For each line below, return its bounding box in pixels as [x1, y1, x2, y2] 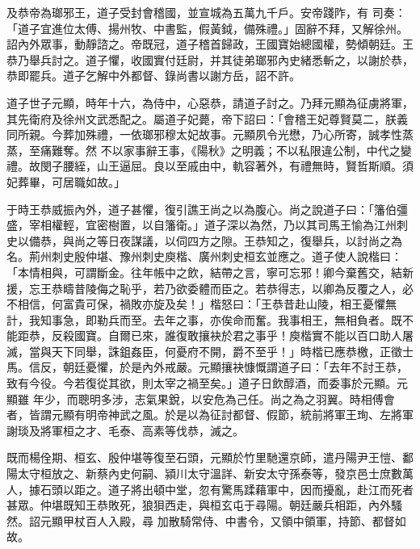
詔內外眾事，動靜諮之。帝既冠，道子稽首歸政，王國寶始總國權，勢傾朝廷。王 [6, 36, 414, 52]
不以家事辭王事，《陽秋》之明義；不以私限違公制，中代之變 [100, 141, 412, 158]
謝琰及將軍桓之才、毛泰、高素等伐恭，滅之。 [6, 421, 244, 438]
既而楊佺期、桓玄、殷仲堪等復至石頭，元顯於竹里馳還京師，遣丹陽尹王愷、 [6, 449, 402, 466]
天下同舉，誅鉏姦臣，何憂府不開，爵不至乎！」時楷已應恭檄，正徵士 [51, 342, 414, 359]
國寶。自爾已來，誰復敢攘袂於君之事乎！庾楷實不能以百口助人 [73, 327, 402, 344]
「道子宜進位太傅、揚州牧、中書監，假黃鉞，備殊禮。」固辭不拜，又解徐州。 [6, 19, 408, 36]
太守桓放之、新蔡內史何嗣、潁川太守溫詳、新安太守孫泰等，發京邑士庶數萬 [17, 465, 414, 482]
